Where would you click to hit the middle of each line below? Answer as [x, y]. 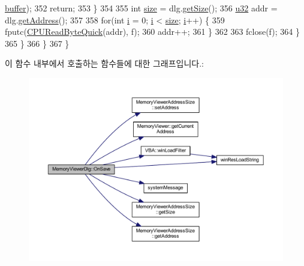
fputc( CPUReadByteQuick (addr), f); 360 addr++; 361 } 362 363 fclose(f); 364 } [152, 32]
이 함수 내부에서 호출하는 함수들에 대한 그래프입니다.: [104, 63]
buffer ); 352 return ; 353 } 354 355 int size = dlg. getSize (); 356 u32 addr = [141, 8]
